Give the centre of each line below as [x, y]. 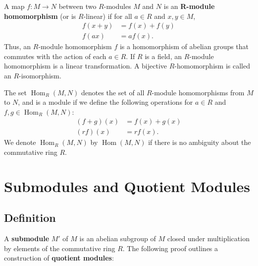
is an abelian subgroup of [118, 238]
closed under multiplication [208, 238]
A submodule [27, 238]
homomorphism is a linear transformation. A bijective [86, 66]
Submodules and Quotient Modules [127, 186]
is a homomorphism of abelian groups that [184, 46]
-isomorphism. [40, 76]
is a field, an [163, 56]
